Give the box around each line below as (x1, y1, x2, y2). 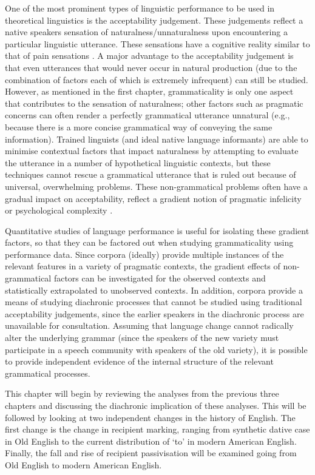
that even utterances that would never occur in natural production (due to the (5, 61, 297, 73)
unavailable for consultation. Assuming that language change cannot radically (5, 319, 294, 332)
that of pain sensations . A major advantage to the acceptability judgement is (5, 49, 294, 62)
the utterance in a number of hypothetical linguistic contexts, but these (5, 156, 271, 169)
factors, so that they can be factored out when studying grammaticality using (5, 236, 294, 249)
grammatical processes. (5, 366, 90, 379)
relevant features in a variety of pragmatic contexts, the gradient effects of (5, 260, 280, 272)
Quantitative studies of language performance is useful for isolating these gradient (5, 224, 310, 237)
